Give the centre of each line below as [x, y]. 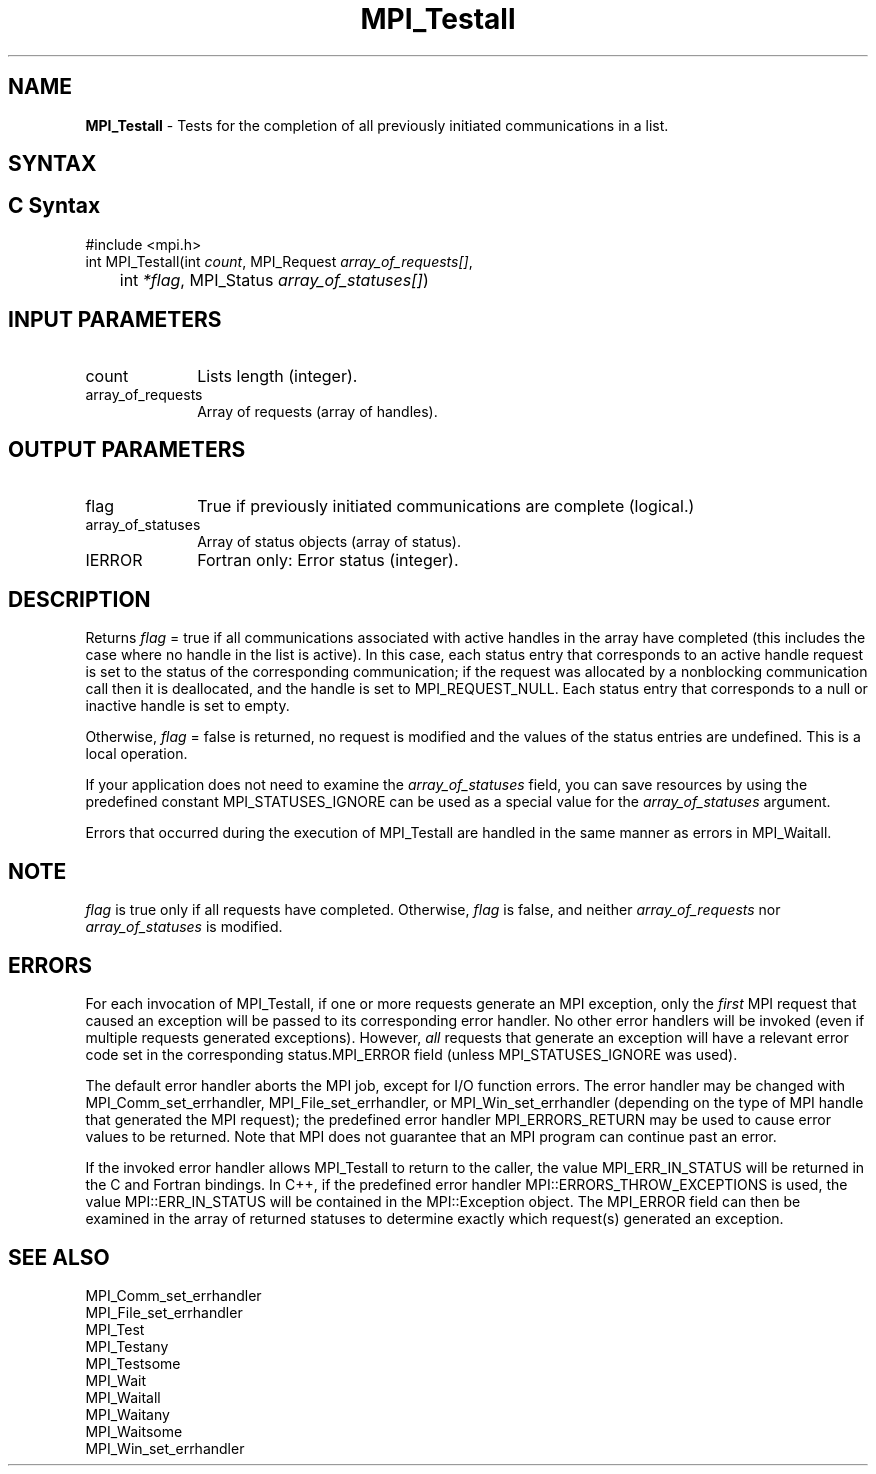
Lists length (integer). [277, 375]
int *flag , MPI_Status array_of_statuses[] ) [274, 279]
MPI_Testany [127, 1346]
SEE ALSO [59, 1257]
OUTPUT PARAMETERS [127, 450]
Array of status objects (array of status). [329, 541]
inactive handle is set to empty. [187, 706]
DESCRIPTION [79, 599]
